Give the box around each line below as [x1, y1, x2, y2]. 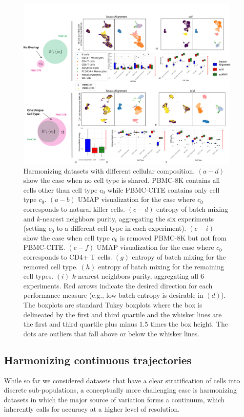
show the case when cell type [23, 232, 110, 242]
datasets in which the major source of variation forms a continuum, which [4, 394, 224, 404]
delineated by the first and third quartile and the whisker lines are [23, 309, 222, 319]
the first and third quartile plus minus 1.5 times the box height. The [23, 319, 228, 329]
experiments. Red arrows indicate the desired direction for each [23, 280, 213, 290]
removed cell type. [23, 261, 78, 271]
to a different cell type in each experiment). [56, 223, 186, 233]
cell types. [23, 271, 54, 281]
